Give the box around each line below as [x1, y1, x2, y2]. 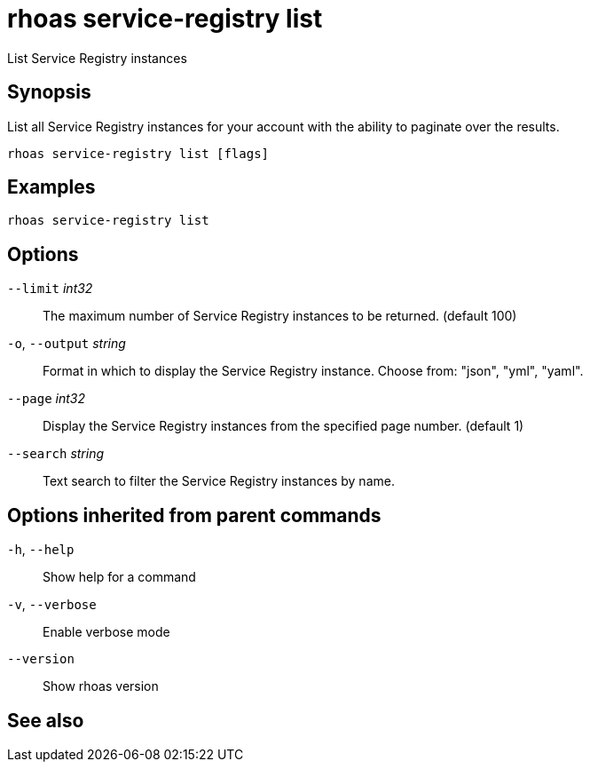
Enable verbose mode [43, 624, 170, 640]
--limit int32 [7, 281, 93, 297]
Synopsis [7, 81, 91, 104]
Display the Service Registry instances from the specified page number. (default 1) [43, 418, 524, 434]
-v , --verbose [7, 597, 97, 613]
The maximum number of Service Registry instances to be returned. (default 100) [43, 308, 517, 324]
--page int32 [7, 391, 85, 407]
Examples [7, 176, 96, 199]
